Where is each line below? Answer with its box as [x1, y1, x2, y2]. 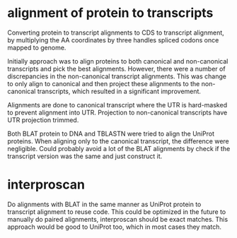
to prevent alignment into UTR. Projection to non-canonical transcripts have [7, 108, 228, 117]
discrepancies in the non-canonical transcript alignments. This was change [7, 72, 226, 81]
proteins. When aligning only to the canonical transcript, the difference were [7, 136, 229, 145]
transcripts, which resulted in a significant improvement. [37, 87, 202, 95]
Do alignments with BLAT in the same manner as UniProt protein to [7, 200, 202, 208]
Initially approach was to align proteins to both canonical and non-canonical [7, 56, 229, 65]
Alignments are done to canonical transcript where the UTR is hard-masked [7, 100, 228, 109]
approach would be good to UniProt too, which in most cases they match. [7, 222, 221, 231]
